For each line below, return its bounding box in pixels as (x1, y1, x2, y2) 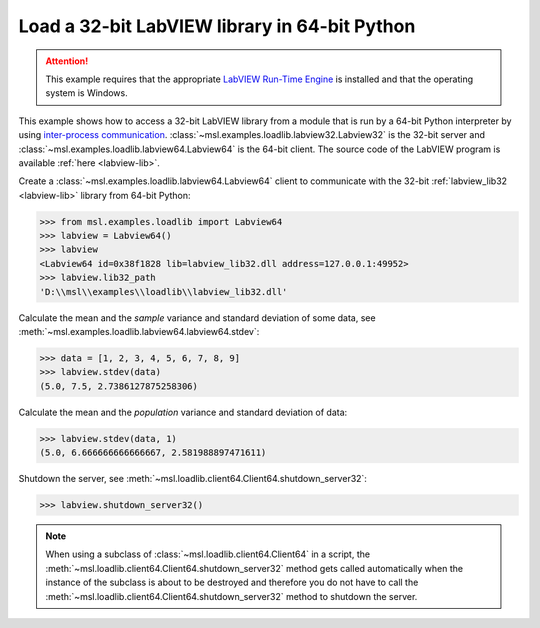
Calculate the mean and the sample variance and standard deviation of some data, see (18, 311, 376, 324)
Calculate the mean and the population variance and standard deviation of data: (18, 406, 348, 418)
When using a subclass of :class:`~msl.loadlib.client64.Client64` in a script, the (45, 548, 370, 560)
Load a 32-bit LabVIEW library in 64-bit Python (18, 15, 416, 37)
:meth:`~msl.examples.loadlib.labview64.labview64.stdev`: (18, 325, 260, 337)
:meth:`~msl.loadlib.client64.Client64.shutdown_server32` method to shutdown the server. (45, 590, 418, 602)
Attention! (45, 55, 89, 67)
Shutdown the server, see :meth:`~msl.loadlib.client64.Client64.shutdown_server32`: (18, 473, 367, 485)
